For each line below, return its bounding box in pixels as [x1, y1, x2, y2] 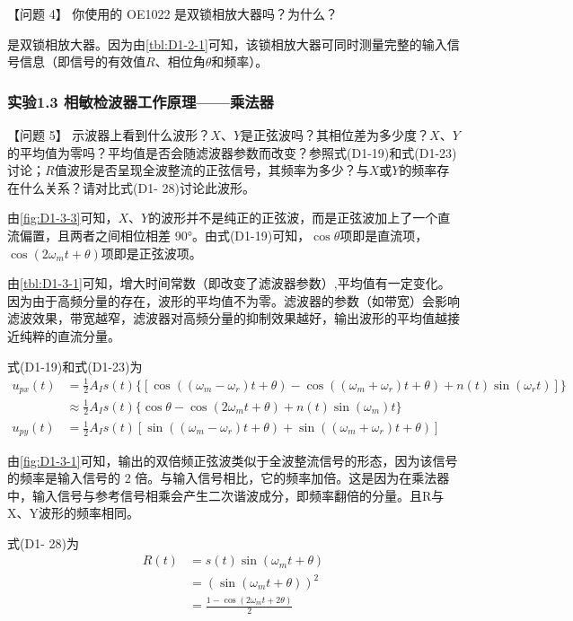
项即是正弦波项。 [101, 243, 202, 262]
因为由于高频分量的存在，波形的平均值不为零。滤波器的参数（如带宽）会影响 [7, 291, 460, 310]
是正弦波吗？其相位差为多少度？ [241, 126, 430, 144]
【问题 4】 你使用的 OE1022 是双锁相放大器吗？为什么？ [7, 4, 339, 22]
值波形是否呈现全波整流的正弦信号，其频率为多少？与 [54, 161, 369, 179]
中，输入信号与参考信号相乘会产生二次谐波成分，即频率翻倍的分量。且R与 [7, 485, 445, 504]
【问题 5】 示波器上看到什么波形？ [7, 126, 211, 144]
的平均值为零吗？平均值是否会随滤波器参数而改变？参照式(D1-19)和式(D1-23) [7, 143, 457, 162]
